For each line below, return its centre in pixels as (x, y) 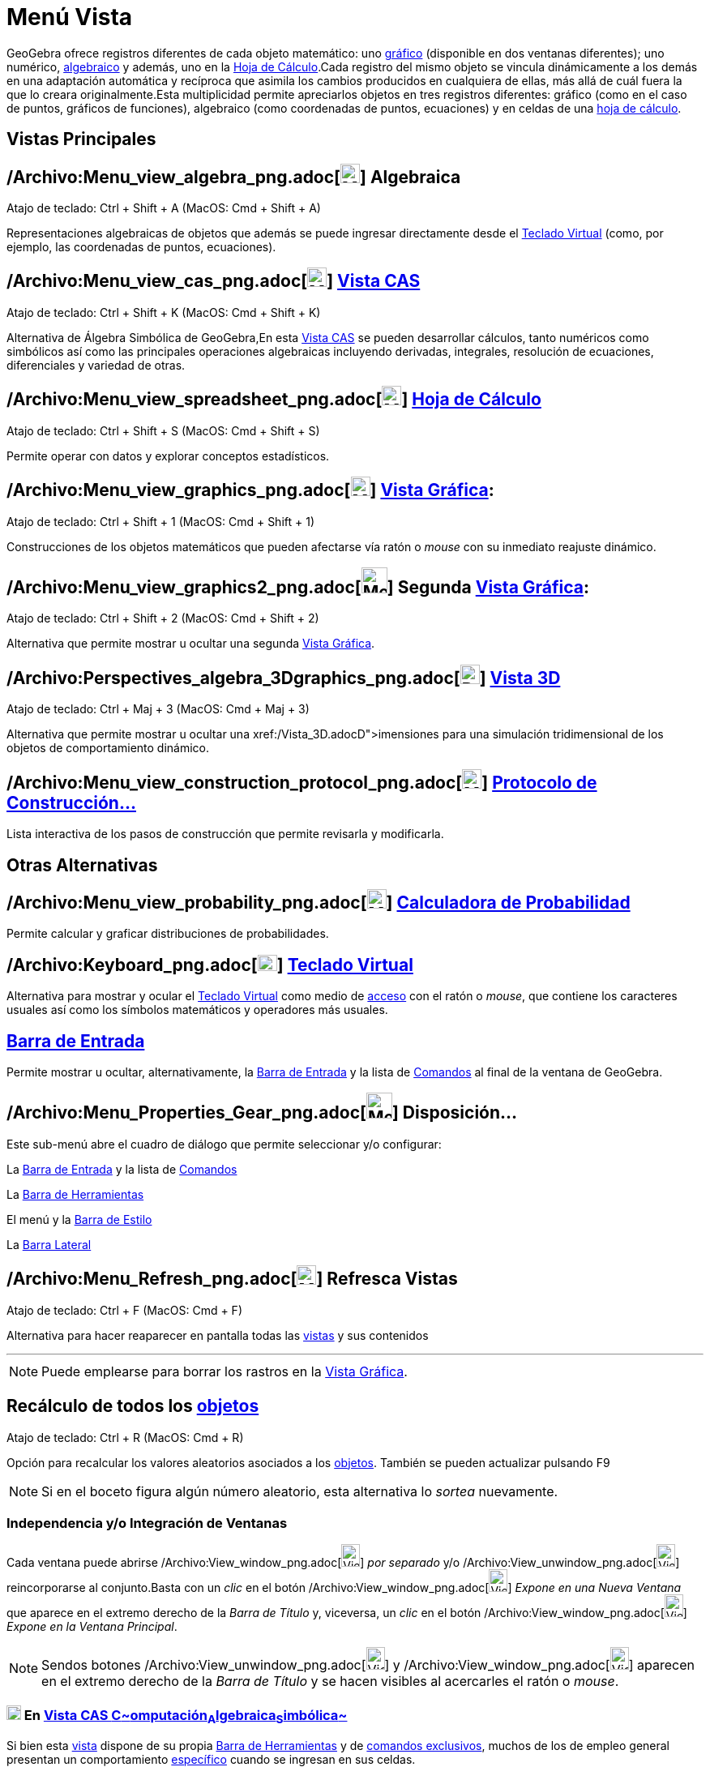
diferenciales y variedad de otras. (96, 365)
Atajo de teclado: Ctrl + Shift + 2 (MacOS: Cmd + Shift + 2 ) (163, 618)
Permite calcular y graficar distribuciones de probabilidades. (168, 934)
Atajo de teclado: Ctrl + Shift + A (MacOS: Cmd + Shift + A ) (164, 208)
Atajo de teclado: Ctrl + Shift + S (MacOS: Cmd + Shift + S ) (163, 430)
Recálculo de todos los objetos (133, 1406)
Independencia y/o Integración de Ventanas (147, 1523)
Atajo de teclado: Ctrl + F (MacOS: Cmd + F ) (124, 1310)
